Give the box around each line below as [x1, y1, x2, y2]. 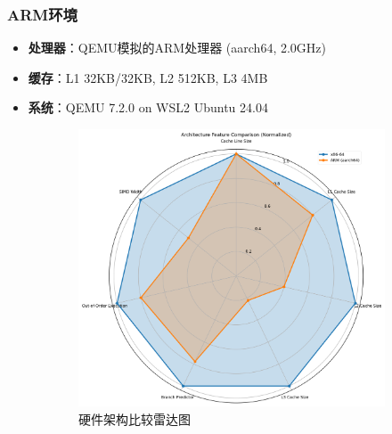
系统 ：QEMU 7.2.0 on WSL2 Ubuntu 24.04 [28, 98, 268, 117]
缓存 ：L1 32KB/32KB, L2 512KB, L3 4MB [28, 68, 268, 86]
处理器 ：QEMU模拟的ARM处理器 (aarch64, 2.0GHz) [28, 38, 327, 57]
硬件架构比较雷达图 [78, 410, 191, 428]
